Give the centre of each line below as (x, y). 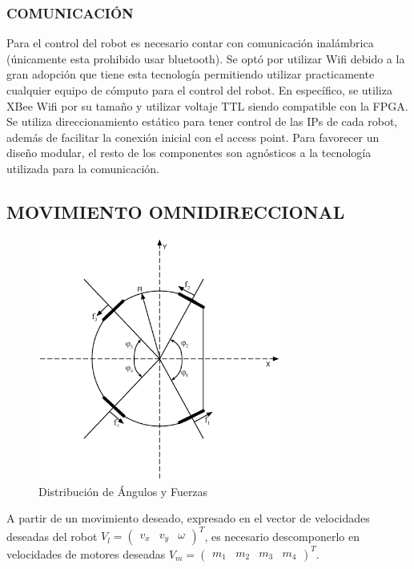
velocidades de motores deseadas (86, 553)
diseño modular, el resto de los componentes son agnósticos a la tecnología (189, 153)
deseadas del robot (52, 536)
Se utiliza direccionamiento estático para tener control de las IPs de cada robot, (202, 121)
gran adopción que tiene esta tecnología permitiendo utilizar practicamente (191, 74)
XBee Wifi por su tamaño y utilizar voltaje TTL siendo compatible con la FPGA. (207, 105)
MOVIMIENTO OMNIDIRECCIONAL (176, 211)
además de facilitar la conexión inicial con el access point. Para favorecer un (193, 137)
